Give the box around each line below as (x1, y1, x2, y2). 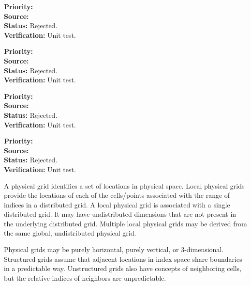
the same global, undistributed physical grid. (4, 228, 136, 238)
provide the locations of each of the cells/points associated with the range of (4, 190, 230, 200)
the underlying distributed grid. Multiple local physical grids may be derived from (4, 218, 247, 228)
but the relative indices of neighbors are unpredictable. (4, 272, 166, 283)
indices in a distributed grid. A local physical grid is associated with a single (4, 199, 230, 209)
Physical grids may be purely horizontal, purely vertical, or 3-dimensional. (4, 244, 224, 254)
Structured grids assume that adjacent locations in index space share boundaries (4, 254, 242, 264)
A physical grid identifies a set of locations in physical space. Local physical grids (4, 180, 245, 191)
